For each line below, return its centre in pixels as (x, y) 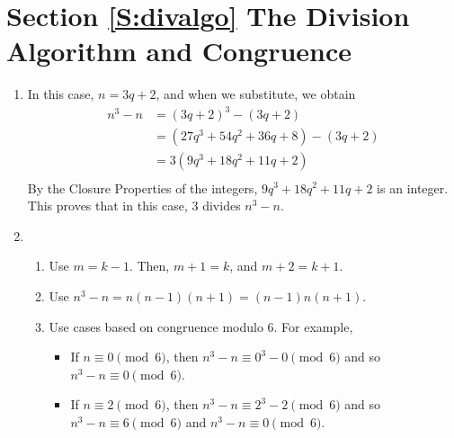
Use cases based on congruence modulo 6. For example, (201, 326)
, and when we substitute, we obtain (256, 94)
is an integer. (413, 188)
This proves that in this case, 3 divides (134, 206)
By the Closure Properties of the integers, (142, 188)
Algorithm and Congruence (179, 51)
